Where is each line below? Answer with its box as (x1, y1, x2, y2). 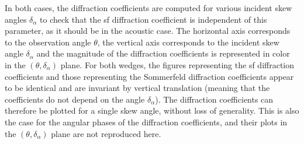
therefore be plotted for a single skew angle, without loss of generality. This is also (5, 104, 299, 117)
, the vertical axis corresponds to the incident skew (97, 36, 279, 48)
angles (5, 13, 27, 25)
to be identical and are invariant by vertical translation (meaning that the (5, 82, 270, 94)
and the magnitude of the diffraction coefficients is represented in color (36, 47, 290, 59)
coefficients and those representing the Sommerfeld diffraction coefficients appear (5, 70, 294, 82)
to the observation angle (5, 36, 91, 48)
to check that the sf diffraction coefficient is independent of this (40, 13, 267, 25)
